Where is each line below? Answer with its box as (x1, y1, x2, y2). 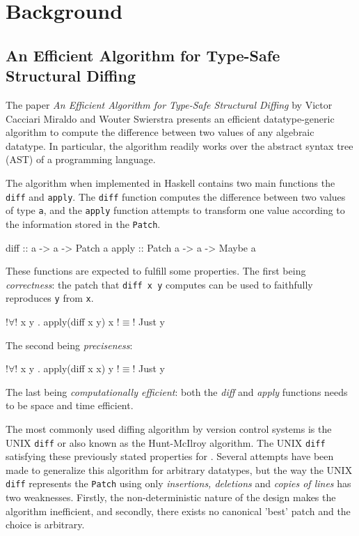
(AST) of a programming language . (6, 152, 156, 167)
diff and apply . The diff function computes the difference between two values (6, 189, 346, 204)
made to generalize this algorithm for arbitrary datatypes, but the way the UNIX (6, 462, 353, 477)
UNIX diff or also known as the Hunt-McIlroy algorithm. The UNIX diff (6, 435, 326, 450)
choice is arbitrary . (6, 517, 85, 532)
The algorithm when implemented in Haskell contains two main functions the (6, 175, 335, 190)
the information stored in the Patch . (6, 216, 161, 231)
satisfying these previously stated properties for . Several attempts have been (6, 449, 334, 464)
